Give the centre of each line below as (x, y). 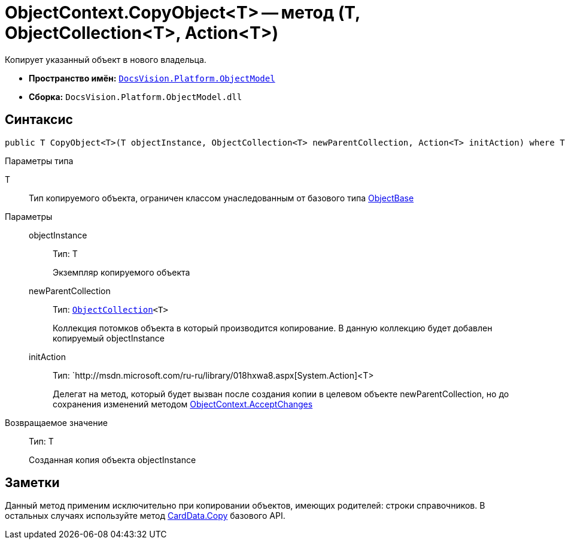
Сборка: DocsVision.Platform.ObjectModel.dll (136, 96)
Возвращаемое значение (56, 422)
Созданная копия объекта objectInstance (113, 460)
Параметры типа (39, 161)
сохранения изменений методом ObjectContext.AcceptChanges (183, 404)
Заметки (32, 483)
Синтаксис (39, 120)
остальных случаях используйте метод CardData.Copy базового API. (145, 516)
